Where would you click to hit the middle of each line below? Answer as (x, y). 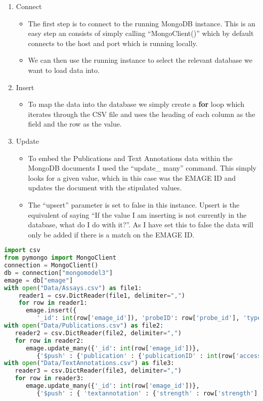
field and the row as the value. (75, 124)
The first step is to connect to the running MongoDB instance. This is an (142, 23)
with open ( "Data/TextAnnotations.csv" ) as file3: (89, 363)
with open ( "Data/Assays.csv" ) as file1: (73, 288)
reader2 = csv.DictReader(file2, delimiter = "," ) (98, 333)
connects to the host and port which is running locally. (113, 43)
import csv (22, 250)
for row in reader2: (49, 340)
